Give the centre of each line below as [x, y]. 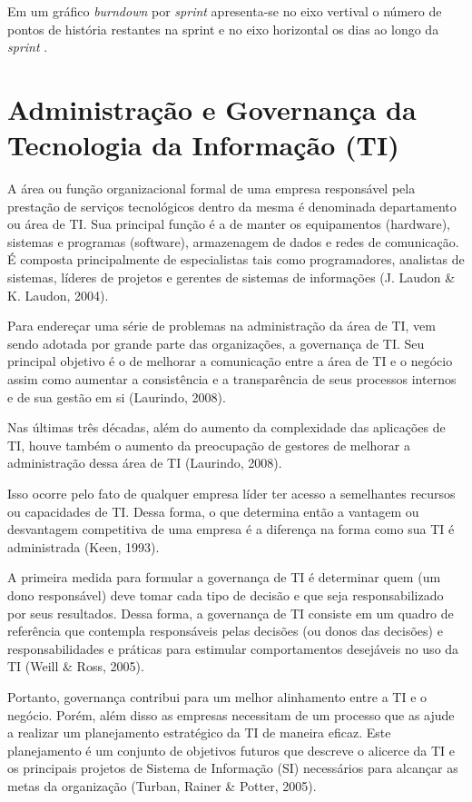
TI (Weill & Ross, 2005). [76, 666]
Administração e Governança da [212, 109]
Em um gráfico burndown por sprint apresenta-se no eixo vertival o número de [225, 11]
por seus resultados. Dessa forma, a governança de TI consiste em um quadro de [231, 613]
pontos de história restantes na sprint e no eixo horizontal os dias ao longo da [223, 29]
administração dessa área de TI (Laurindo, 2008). [145, 463]
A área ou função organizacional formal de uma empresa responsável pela [211, 188]
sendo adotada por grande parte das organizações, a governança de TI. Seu [216, 343]
